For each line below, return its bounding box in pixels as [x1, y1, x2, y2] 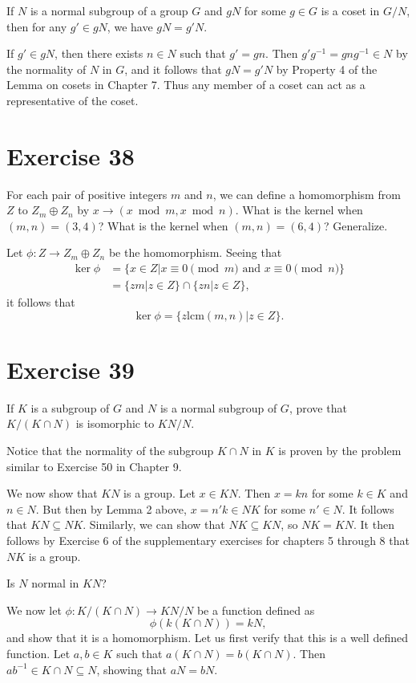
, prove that [289, 399, 347, 416]
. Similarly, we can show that [83, 516, 225, 533]
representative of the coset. [6, 91, 139, 108]
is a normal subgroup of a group [30, 2, 188, 18]
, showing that [96, 661, 168, 677]
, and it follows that [124, 60, 222, 77]
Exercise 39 [6, 352, 135, 385]
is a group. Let [123, 485, 196, 502]
